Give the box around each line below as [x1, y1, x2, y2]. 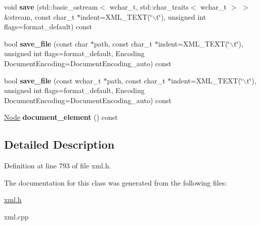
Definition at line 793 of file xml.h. [4, 160, 111, 171]
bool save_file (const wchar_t [4, 75, 101, 85]
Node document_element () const [4, 112, 118, 122]
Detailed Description [4, 137, 115, 152]
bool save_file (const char [4, 38, 89, 49]
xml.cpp [4, 211, 29, 221]
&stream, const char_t [4, 11, 75, 22]
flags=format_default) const [4, 21, 93, 32]
